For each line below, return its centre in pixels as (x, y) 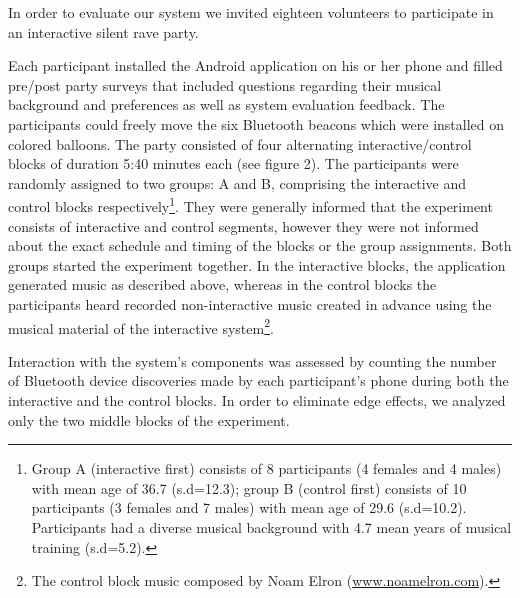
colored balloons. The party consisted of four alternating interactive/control (240, 143)
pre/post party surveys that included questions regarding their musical (225, 84)
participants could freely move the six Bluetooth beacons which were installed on (256, 123)
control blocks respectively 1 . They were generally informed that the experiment (250, 204)
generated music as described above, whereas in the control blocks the (222, 284)
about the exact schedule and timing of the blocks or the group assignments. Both (260, 245)
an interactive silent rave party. (103, 31)
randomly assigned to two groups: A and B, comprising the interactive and (237, 182)
